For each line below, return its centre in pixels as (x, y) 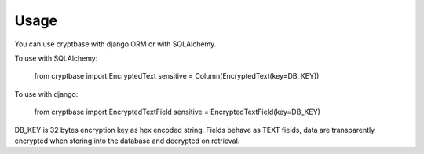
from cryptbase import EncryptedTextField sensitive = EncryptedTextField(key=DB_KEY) (177, 112)
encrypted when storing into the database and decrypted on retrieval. (127, 141)
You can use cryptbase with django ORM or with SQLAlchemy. (115, 44)
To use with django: (46, 93)
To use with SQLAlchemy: (56, 58)
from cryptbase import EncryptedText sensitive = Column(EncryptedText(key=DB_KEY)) (177, 76)
